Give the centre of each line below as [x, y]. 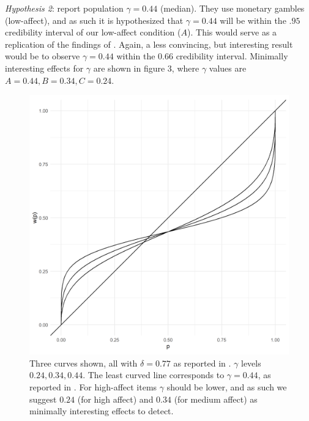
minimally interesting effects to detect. [102, 411]
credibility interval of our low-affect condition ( [93, 32]
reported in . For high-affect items [93, 386]
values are [228, 68]
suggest [43, 399]
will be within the [253, 20]
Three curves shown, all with [84, 363]
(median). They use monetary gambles [232, 8]
